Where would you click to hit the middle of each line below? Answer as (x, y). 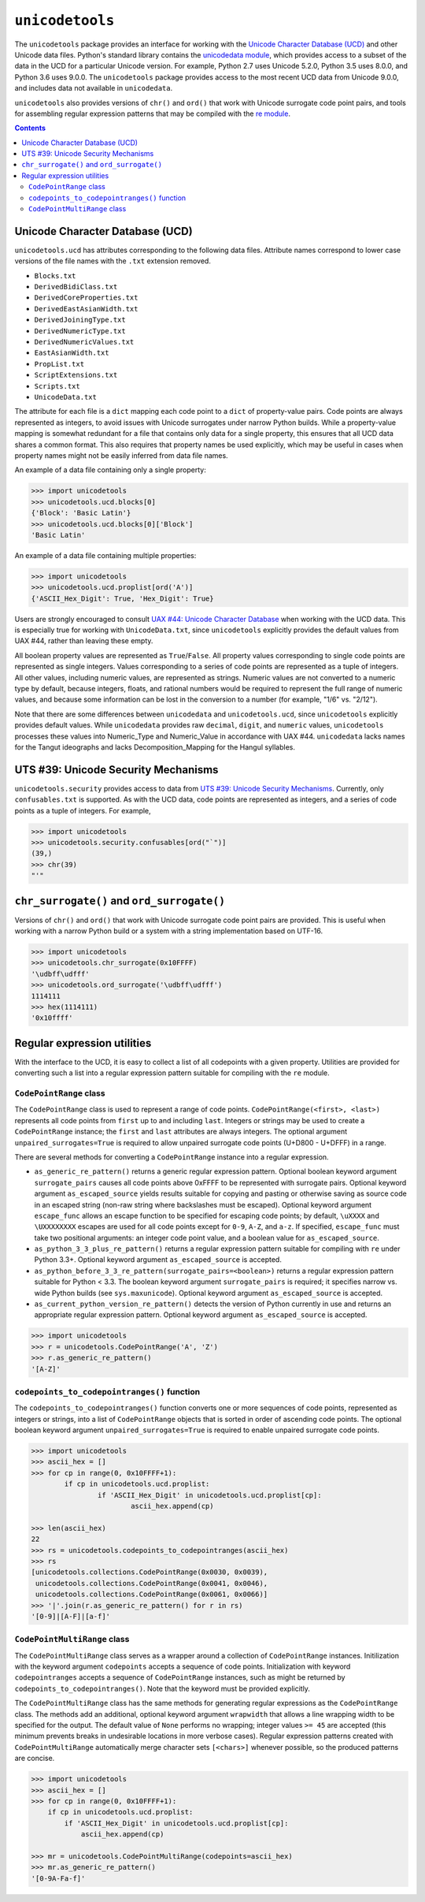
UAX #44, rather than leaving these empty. (84, 641)
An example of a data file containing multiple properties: (105, 555)
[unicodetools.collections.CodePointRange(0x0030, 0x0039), (150, 1572)
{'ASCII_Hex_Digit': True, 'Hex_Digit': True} (122, 598)
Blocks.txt (55, 275)
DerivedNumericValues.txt (84, 342)
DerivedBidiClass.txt (76, 287)
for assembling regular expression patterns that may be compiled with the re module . (153, 114)
